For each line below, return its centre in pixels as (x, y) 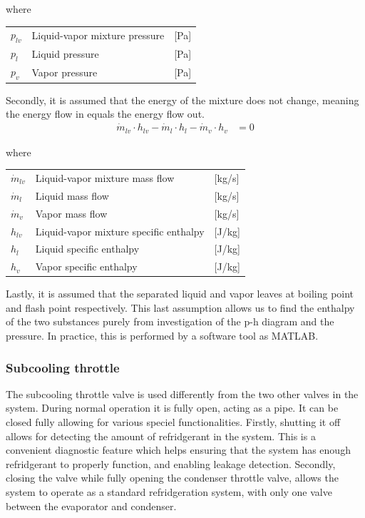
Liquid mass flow (72, 195)
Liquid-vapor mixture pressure (98, 35)
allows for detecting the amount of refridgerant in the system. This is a (161, 436)
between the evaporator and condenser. (91, 506)
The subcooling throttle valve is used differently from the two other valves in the (182, 393)
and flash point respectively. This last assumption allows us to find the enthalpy (180, 307)
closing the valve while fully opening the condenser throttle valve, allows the (172, 478)
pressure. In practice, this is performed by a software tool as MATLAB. (162, 336)
